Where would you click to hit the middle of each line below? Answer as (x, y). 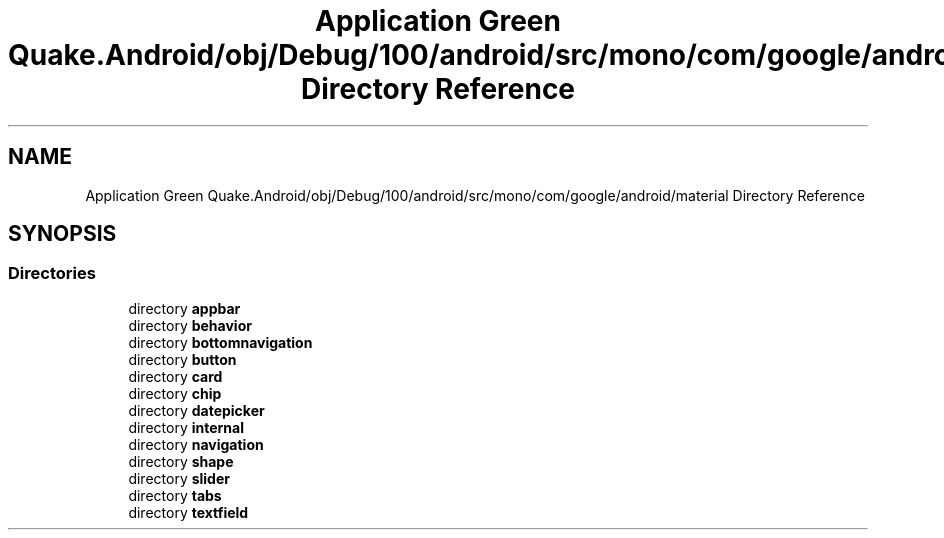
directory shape (181, 461)
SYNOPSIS (62, 234)
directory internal (186, 427)
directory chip (175, 393)
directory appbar (184, 308)
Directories (52, 273)
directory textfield (188, 512)
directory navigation (196, 444)
